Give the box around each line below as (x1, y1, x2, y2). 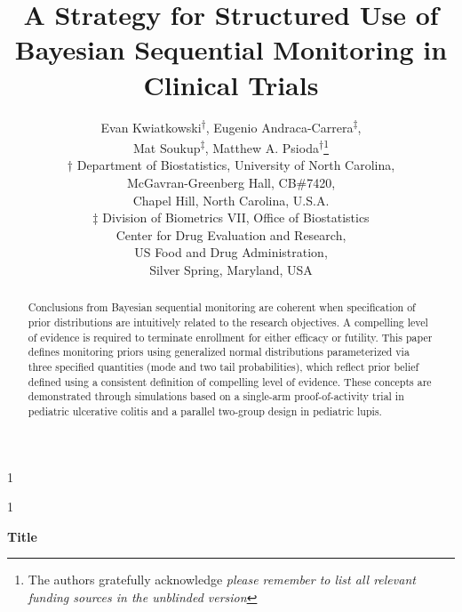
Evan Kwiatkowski (100, 117, 202, 136)
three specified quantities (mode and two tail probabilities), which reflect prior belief (28, 358, 419, 374)
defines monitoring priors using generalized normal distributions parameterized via (28, 344, 410, 359)
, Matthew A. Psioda (204, 138, 319, 157)
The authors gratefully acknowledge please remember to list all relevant (28, 570, 416, 589)
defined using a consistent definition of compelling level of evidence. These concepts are (28, 374, 432, 389)
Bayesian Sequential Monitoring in (14, 31, 448, 68)
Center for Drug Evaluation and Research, (115, 225, 346, 244)
